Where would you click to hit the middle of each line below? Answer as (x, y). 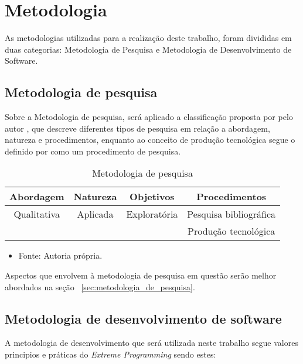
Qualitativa (37, 214)
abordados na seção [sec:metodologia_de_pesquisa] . (100, 286)
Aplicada (95, 214)
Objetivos (152, 197)
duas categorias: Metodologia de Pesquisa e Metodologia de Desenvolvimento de (148, 49)
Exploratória (152, 214)
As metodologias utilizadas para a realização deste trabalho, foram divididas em (148, 38)
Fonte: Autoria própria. (60, 255)
